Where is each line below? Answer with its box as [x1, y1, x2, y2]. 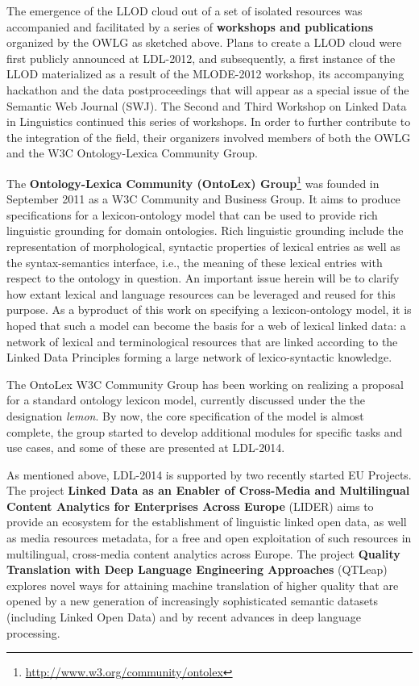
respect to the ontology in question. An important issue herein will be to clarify [6, 270, 400, 287]
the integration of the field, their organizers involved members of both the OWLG [6, 128, 411, 145]
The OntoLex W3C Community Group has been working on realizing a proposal [6, 375, 404, 392]
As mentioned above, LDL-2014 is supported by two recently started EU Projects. [6, 466, 412, 483]
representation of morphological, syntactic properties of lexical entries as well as [6, 237, 400, 254]
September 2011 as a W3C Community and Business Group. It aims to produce [6, 190, 400, 207]
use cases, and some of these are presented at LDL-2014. [6, 439, 285, 456]
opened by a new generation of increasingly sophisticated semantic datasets [6, 592, 378, 609]
